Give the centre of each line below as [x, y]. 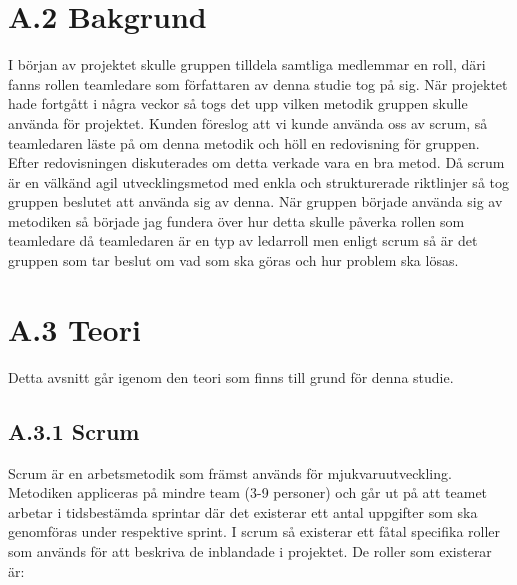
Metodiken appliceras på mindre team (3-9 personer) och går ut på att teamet [248, 492]
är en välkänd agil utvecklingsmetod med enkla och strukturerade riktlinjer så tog [258, 181]
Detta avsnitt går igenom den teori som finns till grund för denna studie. [231, 376]
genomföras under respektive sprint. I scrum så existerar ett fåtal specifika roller [254, 531]
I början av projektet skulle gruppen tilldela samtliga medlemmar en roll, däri [247, 64]
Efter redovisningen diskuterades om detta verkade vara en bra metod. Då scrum [256, 162]
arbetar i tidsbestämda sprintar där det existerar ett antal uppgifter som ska [243, 511]
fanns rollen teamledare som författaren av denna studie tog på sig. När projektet [258, 83]
